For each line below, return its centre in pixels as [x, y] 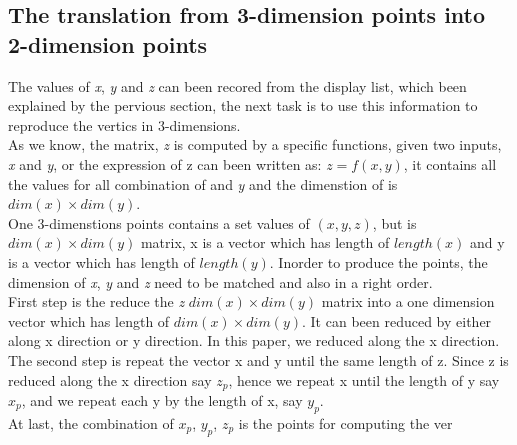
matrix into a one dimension [408, 301]
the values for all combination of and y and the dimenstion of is [203, 183]
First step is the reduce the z [96, 301]
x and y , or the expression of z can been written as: [165, 163]
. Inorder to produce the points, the [378, 261]
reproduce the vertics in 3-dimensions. [124, 124]
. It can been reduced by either [397, 320]
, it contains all [450, 163]
